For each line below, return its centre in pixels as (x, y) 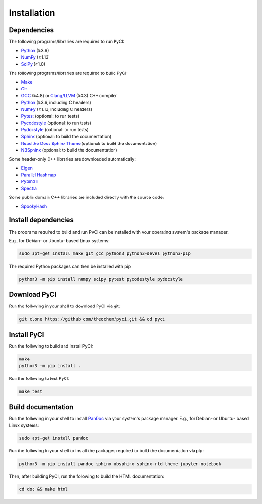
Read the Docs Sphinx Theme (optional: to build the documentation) (89, 143)
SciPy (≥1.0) (33, 64)
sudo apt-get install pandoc (54, 438)
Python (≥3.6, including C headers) (56, 103)
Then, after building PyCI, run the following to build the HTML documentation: (87, 476)
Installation (32, 13)
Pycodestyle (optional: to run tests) (56, 123)
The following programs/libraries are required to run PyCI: (67, 42)
